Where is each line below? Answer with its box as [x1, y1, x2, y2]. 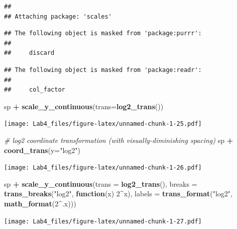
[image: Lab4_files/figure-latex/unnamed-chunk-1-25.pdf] [4, 120, 202, 128]
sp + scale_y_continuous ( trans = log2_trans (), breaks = [4, 178, 197, 189]
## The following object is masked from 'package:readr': [4, 66, 202, 73]
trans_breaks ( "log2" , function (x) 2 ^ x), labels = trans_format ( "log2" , [4, 188, 233, 199]
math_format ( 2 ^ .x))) [4, 198, 76, 209]
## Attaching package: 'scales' [4, 13, 112, 20]
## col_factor [4, 86, 65, 94]
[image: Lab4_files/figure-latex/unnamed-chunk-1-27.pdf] [4, 217, 202, 225]
